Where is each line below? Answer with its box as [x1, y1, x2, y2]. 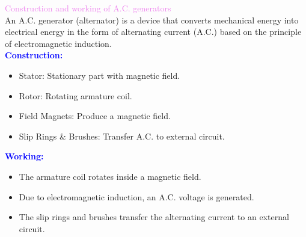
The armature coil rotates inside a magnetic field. [19, 170, 201, 182]
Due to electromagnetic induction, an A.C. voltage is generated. [19, 190, 254, 203]
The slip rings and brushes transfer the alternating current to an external [19, 211, 289, 223]
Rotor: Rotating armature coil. [19, 89, 132, 102]
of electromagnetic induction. [5, 37, 112, 49]
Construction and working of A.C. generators [5, 2, 171, 14]
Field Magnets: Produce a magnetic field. [19, 109, 171, 122]
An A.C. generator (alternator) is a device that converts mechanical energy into [5, 13, 299, 26]
